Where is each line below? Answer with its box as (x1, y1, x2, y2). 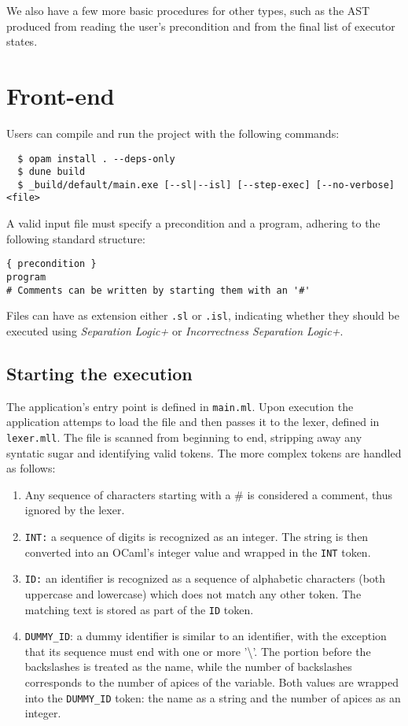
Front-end (6, 79, 115, 111)
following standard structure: (6, 230, 145, 246)
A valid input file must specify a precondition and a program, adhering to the (6, 215, 380, 232)
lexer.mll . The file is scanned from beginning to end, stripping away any (6, 428, 362, 445)
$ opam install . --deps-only (17, 153, 175, 165)
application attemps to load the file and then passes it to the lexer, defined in (6, 413, 380, 430)
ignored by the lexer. (24, 502, 125, 518)
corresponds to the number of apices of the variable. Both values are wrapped (24, 674, 399, 691)
